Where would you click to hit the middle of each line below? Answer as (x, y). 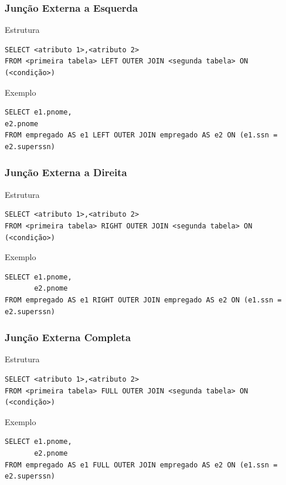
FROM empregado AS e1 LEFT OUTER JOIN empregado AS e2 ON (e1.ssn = (141, 135)
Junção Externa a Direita (66, 172)
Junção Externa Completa (68, 337)
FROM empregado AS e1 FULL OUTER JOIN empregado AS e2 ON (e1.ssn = (141, 465)
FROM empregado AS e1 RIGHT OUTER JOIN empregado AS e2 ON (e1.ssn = (143, 300)
